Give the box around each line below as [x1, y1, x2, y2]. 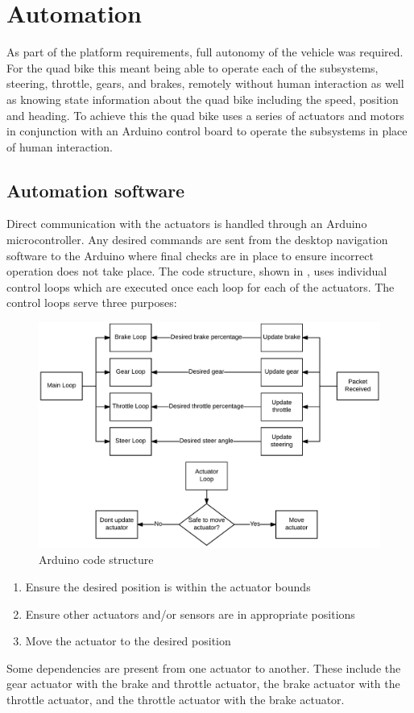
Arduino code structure [39, 551, 154, 568]
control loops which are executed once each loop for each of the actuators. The [6, 278, 395, 295]
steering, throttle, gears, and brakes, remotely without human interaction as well [6, 75, 404, 92]
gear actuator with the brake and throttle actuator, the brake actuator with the [6, 675, 400, 692]
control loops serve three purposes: [6, 294, 177, 311]
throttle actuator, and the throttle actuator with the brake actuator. [6, 690, 345, 707]
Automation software [6, 177, 185, 202]
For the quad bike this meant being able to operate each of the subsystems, [6, 59, 379, 76]
